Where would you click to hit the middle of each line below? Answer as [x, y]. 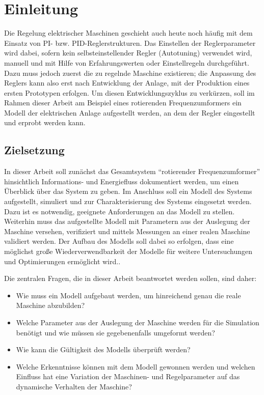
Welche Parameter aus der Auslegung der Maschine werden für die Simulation [138, 322]
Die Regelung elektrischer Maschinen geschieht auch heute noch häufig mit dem [128, 33]
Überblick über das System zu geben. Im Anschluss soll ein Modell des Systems [128, 191]
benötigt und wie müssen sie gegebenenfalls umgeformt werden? [115, 332]
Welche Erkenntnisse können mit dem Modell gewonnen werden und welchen [136, 366]
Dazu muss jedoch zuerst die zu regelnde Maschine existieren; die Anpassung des [130, 73]
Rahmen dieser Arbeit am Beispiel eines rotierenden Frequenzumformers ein [123, 103]
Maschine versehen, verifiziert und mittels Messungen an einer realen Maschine [127, 231]
